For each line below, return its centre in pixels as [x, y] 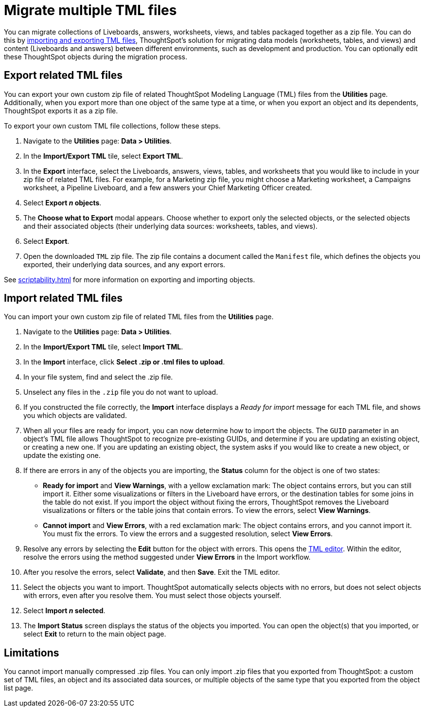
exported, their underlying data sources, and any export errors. [124, 264]
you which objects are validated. [75, 416]
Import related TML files [63, 298]
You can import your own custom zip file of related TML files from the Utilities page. [139, 317]
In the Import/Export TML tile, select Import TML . [103, 347]
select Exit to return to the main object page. [95, 634]
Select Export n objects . [62, 202]
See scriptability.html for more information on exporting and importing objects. [130, 279]
